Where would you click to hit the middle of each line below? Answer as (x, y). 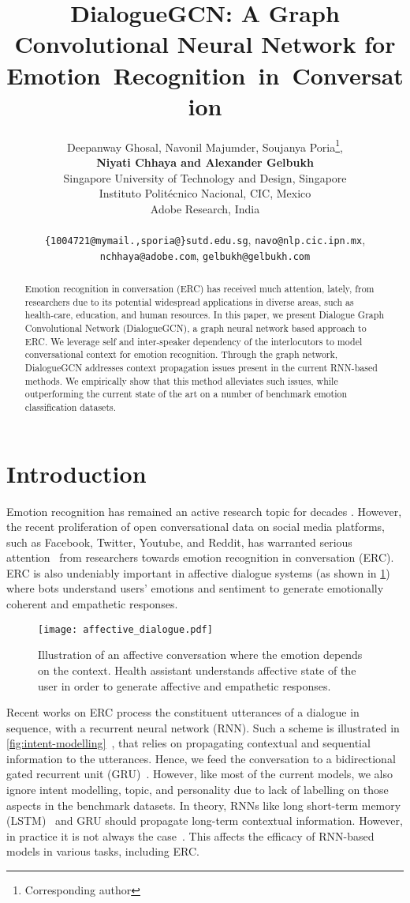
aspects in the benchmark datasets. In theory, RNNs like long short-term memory (204, 805)
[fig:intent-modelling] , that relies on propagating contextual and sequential (188, 743)
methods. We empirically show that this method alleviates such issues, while (181, 380)
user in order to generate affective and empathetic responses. (184, 685)
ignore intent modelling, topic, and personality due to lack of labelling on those (198, 790)
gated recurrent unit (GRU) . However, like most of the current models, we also (199, 774)
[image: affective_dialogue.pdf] (125, 629)
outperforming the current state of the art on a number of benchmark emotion (186, 394)
